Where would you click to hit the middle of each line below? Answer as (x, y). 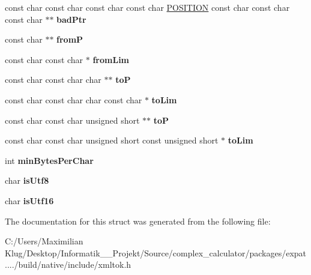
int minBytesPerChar (49, 160)
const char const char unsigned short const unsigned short (112, 140)
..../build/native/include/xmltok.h (68, 264)
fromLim (111, 59)
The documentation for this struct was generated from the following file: (138, 221)
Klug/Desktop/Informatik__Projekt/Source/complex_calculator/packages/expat (156, 252)
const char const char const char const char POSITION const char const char (147, 7)
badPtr (71, 19)
